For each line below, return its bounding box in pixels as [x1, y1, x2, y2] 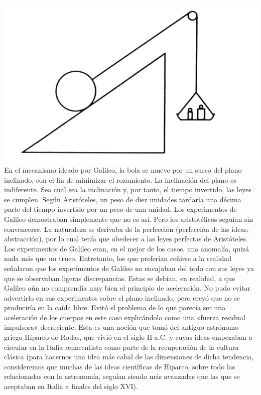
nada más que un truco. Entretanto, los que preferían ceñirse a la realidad [4, 253, 231, 264]
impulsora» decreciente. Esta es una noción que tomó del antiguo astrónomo [4, 322, 239, 332]
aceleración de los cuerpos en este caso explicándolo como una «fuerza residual [4, 312, 245, 322]
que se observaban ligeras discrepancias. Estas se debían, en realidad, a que [4, 273, 235, 283]
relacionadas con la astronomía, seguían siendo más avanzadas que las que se [4, 371, 240, 381]
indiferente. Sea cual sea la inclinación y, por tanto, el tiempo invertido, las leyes [4, 184, 251, 195]
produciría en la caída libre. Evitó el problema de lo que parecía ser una [4, 302, 226, 313]
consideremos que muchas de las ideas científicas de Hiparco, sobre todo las [4, 361, 235, 371]
